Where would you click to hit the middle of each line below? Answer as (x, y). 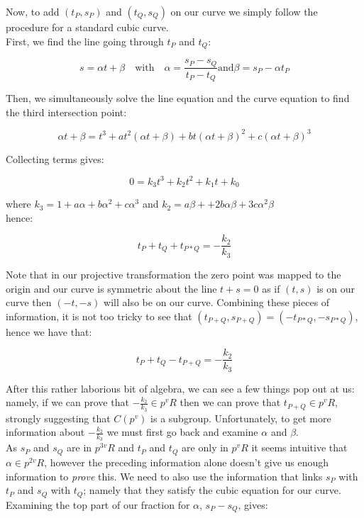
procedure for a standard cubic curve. (87, 27)
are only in (205, 447)
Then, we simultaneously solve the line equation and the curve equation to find (178, 97)
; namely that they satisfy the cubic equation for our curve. (212, 490)
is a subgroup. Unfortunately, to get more (241, 418)
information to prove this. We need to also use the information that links (164, 476)
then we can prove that (230, 402)
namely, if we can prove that (67, 402)
